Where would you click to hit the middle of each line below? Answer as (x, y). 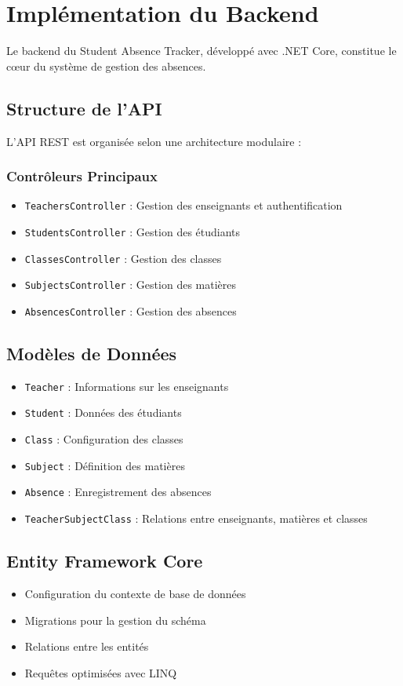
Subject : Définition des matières (105, 465)
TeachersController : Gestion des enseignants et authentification (183, 205)
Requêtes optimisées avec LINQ (101, 672)
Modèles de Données (92, 353)
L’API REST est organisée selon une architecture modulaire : (154, 141)
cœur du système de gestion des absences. (106, 66)
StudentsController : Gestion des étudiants (133, 231)
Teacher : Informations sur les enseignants (127, 386)
